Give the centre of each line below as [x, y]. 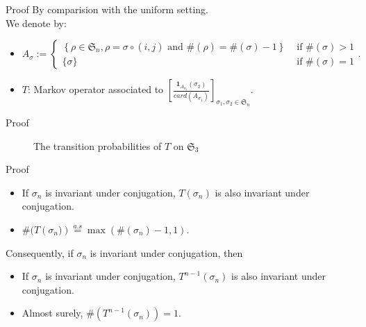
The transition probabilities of [98, 145]
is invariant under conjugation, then [166, 252]
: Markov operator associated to [95, 89]
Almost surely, [52, 313]
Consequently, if [40, 252]
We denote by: [36, 23]
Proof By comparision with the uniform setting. [107, 9]
